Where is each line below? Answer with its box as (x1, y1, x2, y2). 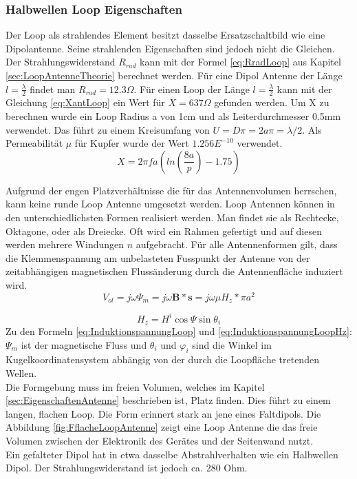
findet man (30, 81, 76, 96)
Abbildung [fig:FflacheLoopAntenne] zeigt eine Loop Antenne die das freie (6, 420, 318, 434)
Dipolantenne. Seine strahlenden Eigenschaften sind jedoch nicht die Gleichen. (6, 41, 335, 55)
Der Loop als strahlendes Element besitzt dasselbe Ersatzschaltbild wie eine (6, 28, 325, 42)
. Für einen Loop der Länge (133, 81, 250, 96)
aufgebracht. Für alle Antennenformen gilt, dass (136, 237, 338, 252)
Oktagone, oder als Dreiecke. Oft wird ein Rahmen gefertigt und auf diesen (6, 223, 322, 238)
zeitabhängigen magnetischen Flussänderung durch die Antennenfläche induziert (6, 264, 343, 278)
